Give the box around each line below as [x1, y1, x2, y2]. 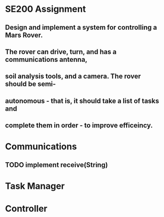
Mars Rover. [5, 31, 43, 39]
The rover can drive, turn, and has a [5, 47, 117, 56]
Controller [5, 203, 48, 215]
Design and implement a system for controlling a [5, 23, 157, 32]
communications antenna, [5, 55, 88, 64]
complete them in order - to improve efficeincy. [5, 121, 153, 130]
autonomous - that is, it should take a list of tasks [5, 96, 159, 105]
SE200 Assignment [5, 3, 86, 15]
